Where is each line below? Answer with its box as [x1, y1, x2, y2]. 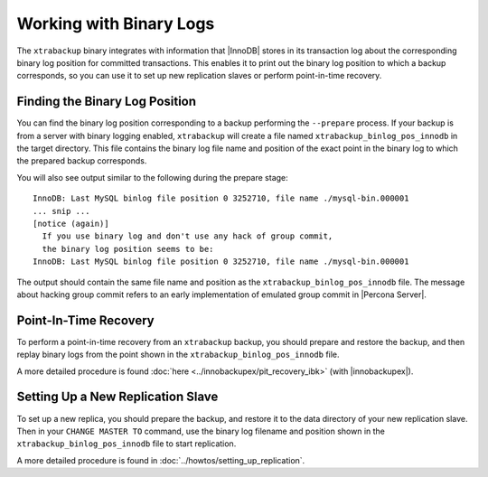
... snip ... [33, 206, 90, 216]
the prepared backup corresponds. [16, 155, 147, 166]
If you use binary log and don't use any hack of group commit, [42, 231, 333, 241]
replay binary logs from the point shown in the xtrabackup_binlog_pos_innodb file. [16, 349, 340, 360]
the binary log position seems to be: [42, 244, 214, 254]
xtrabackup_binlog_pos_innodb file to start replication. [16, 438, 237, 449]
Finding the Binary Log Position [16, 94, 197, 109]
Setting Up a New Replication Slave [16, 389, 219, 405]
